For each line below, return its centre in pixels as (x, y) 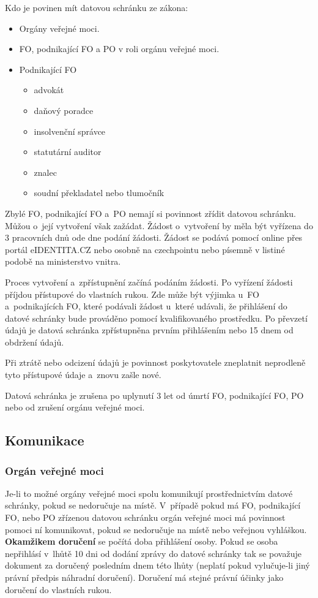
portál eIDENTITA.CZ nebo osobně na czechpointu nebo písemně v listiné (145, 249)
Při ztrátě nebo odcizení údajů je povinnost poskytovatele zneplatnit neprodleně (155, 362)
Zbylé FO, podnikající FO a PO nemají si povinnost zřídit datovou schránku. (150, 213)
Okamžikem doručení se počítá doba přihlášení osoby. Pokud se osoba (142, 541)
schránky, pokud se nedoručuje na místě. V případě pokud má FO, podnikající (153, 505)
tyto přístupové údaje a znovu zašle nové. (83, 375)
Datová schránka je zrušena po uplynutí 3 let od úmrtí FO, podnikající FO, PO (154, 395)
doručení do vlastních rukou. (58, 589)
